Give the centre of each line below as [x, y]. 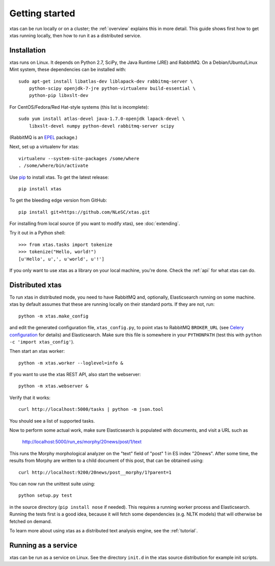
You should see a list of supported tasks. [52, 421]
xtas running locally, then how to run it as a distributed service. [75, 35]
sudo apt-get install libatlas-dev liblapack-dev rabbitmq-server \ [106, 81]
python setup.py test [45, 496]
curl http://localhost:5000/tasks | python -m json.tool [91, 409]
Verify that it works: [30, 398]
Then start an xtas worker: [37, 351]
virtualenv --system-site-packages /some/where [79, 158]
